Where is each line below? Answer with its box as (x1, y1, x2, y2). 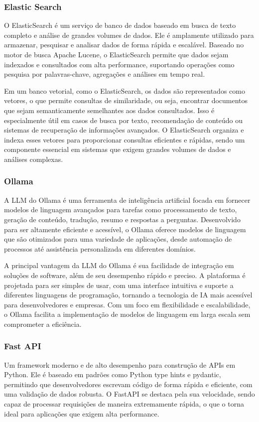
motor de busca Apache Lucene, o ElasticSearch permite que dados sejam (4, 49, 229, 59)
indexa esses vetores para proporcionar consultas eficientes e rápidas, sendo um (4, 134, 245, 144)
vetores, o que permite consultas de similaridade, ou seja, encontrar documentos (4, 95, 248, 106)
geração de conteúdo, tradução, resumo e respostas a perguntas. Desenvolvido (4, 214, 241, 224)
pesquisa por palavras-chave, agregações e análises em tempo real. (4, 69, 205, 79)
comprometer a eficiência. (4, 318, 82, 329)
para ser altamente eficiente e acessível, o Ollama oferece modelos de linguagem (4, 224, 246, 234)
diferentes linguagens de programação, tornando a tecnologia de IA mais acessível (4, 289, 253, 300)
